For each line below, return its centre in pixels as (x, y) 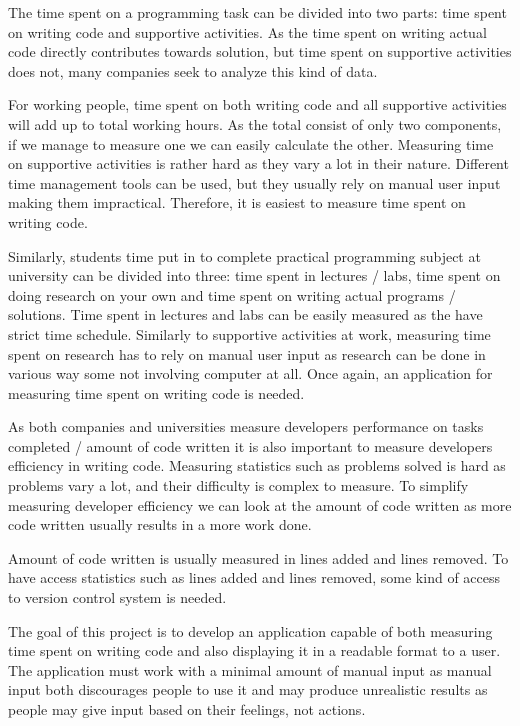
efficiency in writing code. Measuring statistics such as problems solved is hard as (257, 465)
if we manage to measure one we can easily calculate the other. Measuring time (251, 143)
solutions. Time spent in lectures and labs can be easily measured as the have (245, 314)
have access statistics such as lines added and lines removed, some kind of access (254, 577)
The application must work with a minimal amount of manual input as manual (250, 669)
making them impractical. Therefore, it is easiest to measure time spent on (237, 202)
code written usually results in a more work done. (160, 524)
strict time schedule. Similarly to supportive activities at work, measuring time (249, 333)
